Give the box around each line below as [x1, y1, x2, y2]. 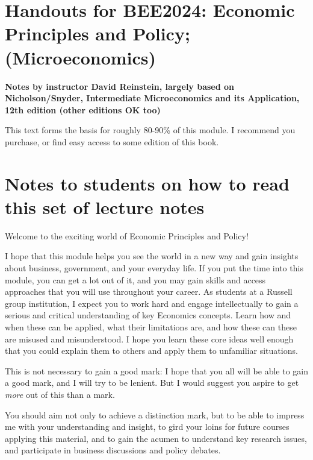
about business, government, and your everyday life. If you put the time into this [5, 261, 303, 274]
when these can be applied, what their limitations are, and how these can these [5, 320, 297, 333]
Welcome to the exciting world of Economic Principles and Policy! [5, 229, 249, 242]
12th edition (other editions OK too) [5, 103, 161, 116]
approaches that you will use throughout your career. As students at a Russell [5, 285, 293, 298]
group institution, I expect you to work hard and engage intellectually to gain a [5, 297, 299, 309]
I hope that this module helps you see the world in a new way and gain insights [5, 250, 299, 262]
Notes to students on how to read [5, 171, 290, 195]
